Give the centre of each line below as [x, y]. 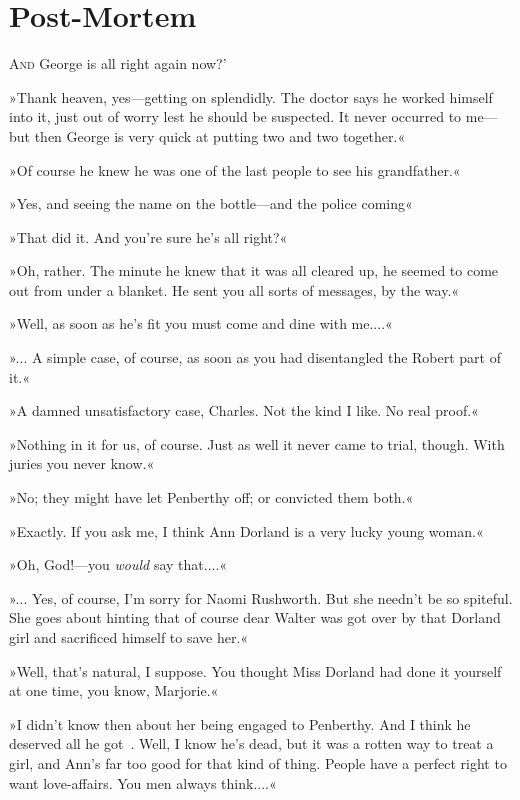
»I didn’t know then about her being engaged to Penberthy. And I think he [240, 723]
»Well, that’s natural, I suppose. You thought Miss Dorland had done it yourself [255, 670]
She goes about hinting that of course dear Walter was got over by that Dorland [255, 617]
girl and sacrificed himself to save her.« [129, 637]
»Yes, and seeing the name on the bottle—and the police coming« [211, 203]
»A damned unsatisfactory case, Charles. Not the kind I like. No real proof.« [244, 410]
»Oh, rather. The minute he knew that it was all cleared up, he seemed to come [254, 270]
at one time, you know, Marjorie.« [114, 690]
